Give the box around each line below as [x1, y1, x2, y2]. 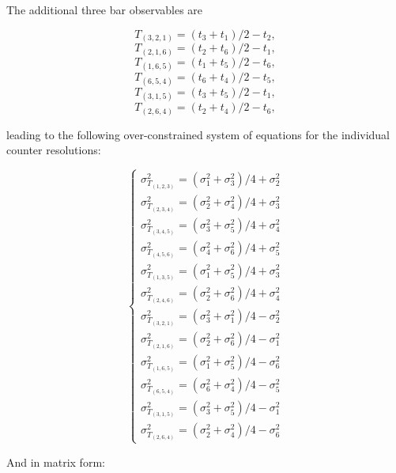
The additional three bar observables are [6, 2, 203, 17]
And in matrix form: [6, 453, 105, 470]
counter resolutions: [6, 142, 101, 158]
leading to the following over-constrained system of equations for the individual [6, 126, 390, 142]
